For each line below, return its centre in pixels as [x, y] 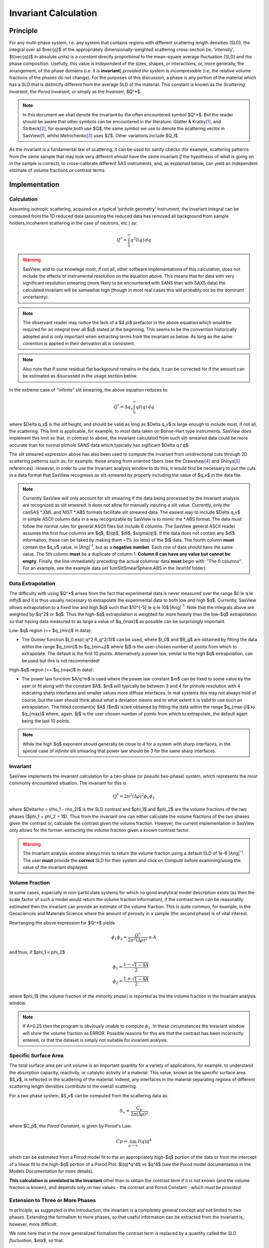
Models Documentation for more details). [51, 1171]
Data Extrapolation [32, 583]
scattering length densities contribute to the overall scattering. [73, 1086]
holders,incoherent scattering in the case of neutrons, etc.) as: [73, 223]
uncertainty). [36, 297]
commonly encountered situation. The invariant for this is [68, 783]
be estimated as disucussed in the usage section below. [80, 376]
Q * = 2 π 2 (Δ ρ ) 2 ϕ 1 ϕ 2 [134, 796]
